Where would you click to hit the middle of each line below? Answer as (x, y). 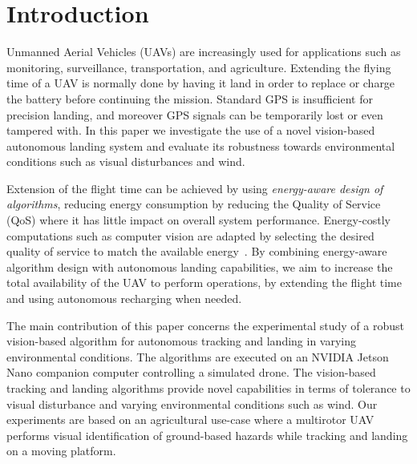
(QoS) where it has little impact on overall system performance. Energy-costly (199, 220)
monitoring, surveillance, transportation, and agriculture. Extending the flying (199, 67)
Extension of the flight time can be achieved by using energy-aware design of (195, 188)
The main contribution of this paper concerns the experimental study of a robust (205, 325)
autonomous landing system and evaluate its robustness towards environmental (201, 145)
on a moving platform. (61, 451)
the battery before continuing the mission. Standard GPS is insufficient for (190, 98)
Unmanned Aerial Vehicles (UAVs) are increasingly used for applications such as (204, 52)
